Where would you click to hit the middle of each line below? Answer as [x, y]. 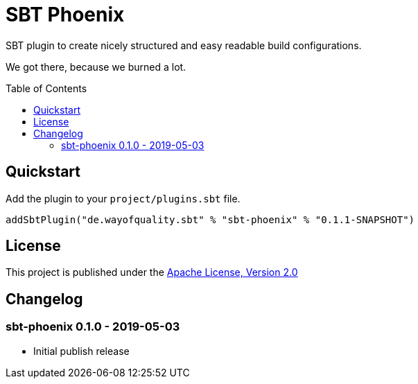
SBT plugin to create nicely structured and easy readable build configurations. [184, 45]
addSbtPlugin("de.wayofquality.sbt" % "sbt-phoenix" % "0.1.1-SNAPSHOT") [210, 219]
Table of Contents [46, 88]
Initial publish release [81, 351]
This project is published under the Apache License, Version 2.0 [152, 272]
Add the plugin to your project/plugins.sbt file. [123, 198]
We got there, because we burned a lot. [96, 67]
